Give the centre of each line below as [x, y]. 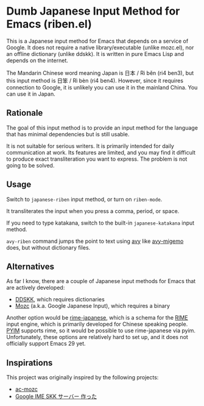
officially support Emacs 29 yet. [46, 344]
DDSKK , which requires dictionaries [60, 299]
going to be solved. [30, 165]
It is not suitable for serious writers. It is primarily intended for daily [90, 146]
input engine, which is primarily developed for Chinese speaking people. [97, 324]
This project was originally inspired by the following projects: [83, 377]
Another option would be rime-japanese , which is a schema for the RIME [97, 318]
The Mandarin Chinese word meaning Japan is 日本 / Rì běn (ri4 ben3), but [100, 73]
